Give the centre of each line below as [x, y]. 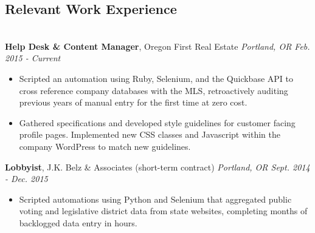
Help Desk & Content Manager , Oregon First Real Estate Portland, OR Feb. [157, 46]
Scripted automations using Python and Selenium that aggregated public [155, 199]
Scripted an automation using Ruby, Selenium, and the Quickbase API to [156, 78]
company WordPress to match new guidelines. [105, 146]
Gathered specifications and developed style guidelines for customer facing [157, 122]
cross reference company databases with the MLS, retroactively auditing [154, 90]
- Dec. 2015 [26, 179]
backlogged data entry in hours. [78, 222]
